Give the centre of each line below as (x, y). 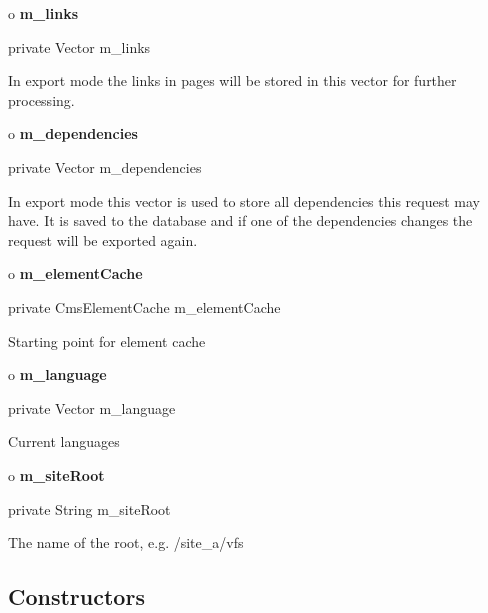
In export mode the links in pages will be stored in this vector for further (232, 80)
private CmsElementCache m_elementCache (144, 306)
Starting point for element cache (107, 340)
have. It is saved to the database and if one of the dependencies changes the (240, 220)
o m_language (57, 374)
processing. (41, 99)
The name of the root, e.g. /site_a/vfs (126, 542)
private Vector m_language (92, 407)
